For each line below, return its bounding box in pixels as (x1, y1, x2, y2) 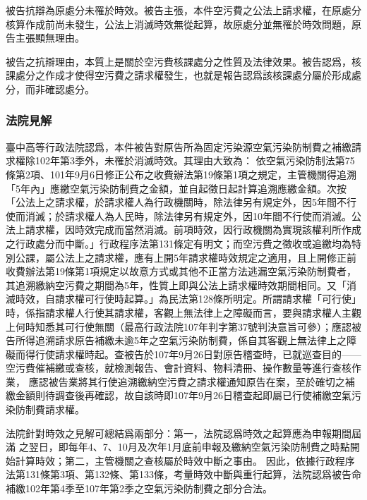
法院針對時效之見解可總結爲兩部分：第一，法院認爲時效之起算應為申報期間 (6, 425, 351, 440)
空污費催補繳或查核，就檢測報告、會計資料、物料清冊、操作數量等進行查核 (6, 360, 351, 375)
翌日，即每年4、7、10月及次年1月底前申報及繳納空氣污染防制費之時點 (28, 439, 350, 454)
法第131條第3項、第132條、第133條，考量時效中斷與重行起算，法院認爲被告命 (6, 467, 361, 482)
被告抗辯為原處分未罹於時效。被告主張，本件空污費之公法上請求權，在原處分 (6, 3, 361, 17)
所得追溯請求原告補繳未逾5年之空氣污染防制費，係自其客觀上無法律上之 (15, 333, 347, 348)
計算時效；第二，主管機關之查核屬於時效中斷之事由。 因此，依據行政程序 (15, 453, 355, 468)
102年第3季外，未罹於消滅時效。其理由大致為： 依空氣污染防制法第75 (35, 153, 355, 168)
